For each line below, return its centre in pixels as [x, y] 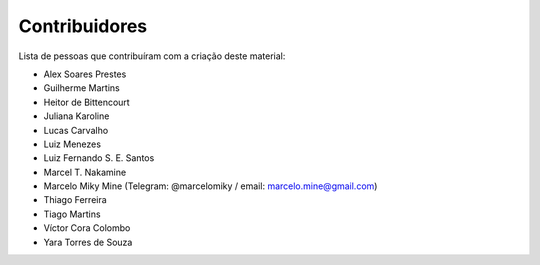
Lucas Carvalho [76, 130]
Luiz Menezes [72, 144]
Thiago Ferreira [75, 200]
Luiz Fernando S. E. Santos [99, 158]
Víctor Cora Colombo [87, 228]
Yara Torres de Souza [88, 242]
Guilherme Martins [81, 88]
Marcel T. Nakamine [85, 172]
